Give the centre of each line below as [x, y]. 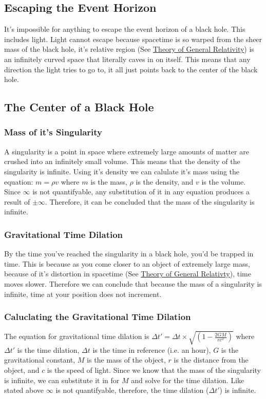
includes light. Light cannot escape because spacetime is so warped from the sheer [133, 39]
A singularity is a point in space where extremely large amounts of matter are [127, 151]
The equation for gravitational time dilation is [77, 336]
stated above [24, 390]
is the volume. [224, 181]
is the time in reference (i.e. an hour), [152, 350]
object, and [22, 370]
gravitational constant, [40, 360]
